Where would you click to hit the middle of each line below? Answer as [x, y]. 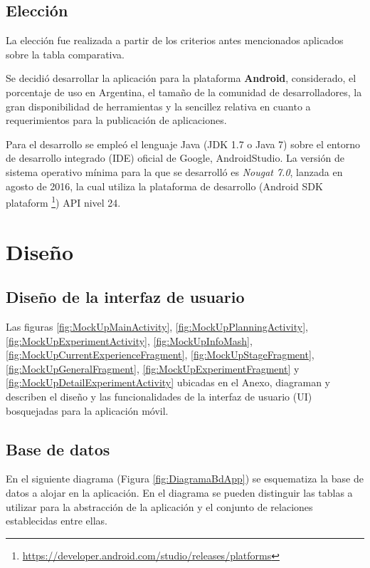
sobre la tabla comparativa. [65, 54]
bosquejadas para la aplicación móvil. [87, 410]
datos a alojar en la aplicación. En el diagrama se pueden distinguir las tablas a [179, 492]
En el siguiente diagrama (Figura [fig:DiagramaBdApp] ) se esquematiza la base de [185, 479]
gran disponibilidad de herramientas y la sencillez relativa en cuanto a [158, 106]
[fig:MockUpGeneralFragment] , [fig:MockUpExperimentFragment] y [153, 368]
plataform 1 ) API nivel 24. [63, 201]
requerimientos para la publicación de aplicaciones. [116, 120]
